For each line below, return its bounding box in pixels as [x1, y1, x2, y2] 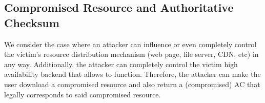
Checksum [4, 14, 59, 30]
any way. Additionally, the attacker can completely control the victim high [4, 58, 238, 69]
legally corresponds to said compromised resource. [4, 89, 161, 99]
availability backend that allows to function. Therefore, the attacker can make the [4, 69, 261, 79]
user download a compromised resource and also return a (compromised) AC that [4, 78, 260, 89]
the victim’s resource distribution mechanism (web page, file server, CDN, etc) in [4, 49, 259, 59]
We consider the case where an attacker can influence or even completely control [4, 38, 257, 49]
